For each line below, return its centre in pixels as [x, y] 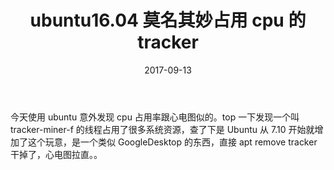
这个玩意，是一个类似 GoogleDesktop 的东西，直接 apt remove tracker [172, 142]
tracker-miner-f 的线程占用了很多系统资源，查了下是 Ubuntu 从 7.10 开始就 [162, 129]
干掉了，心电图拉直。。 [56, 154]
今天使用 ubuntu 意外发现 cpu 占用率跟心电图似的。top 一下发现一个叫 [155, 117]
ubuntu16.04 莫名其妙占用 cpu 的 [168, 20]
